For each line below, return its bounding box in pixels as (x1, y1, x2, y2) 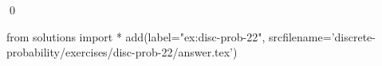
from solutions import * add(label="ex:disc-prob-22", (6, 28, 266, 45)
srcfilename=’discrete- (268, 28, 376, 45)
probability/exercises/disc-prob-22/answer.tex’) (6, 44, 238, 60)
